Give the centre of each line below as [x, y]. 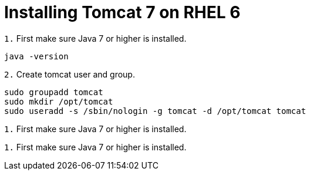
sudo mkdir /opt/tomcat [59, 101]
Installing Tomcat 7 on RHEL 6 [122, 12]
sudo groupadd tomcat [54, 92]
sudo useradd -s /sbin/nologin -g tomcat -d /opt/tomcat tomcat [155, 111]
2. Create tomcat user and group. [70, 74]
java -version [36, 56]
